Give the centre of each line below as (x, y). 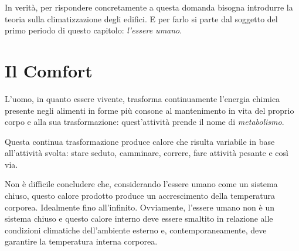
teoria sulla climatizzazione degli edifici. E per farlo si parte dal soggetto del (141, 18)
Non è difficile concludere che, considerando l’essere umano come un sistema (141, 184)
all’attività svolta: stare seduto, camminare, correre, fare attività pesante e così (147, 153)
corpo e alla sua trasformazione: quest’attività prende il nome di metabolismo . (145, 122)
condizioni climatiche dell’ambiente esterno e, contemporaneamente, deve (136, 230)
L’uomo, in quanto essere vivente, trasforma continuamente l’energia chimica (142, 98)
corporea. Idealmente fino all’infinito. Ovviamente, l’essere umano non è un (140, 207)
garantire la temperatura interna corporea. (81, 241)
